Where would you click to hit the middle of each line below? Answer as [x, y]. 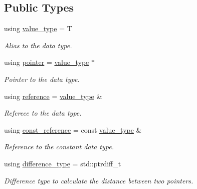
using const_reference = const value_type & [73, 129]
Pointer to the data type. [42, 79]
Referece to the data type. [43, 113]
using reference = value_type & [53, 96]
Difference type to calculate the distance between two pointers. [99, 180]
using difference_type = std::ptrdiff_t [63, 163]
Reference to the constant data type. [59, 147]
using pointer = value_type [47, 62]
